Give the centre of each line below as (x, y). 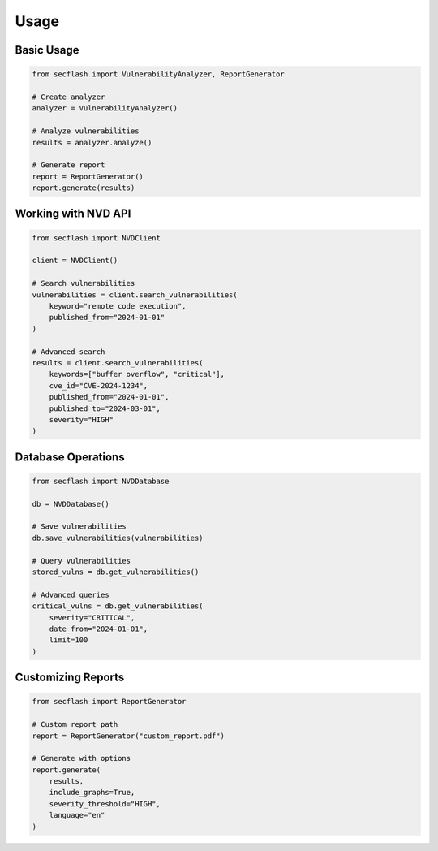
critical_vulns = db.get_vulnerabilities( (118, 606)
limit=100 (69, 640)
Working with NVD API (73, 214)
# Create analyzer (69, 97)
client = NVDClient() (75, 261)
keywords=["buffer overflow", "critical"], (137, 374)
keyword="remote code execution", (118, 306)
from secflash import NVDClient (97, 238)
